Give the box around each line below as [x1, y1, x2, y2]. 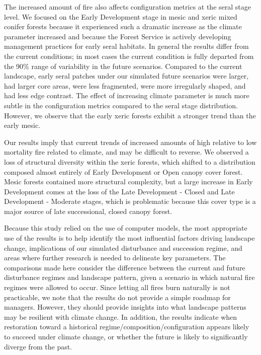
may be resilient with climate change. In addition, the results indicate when [4, 311, 237, 322]
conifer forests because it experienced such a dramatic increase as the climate [4, 21, 242, 32]
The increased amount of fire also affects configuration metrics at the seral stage [4, 2, 251, 12]
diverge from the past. [4, 341, 72, 351]
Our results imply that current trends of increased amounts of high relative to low [4, 136, 257, 147]
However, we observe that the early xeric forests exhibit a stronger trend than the [4, 110, 256, 120]
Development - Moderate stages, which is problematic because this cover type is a [4, 196, 256, 206]
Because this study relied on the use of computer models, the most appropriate [4, 223, 247, 233]
